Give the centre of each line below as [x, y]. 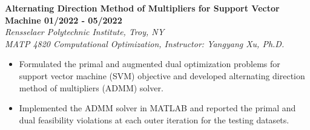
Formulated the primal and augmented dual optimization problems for [150, 64]
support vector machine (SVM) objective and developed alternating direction [162, 75]
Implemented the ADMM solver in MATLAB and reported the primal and [157, 108]
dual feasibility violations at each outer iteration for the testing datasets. [154, 119]
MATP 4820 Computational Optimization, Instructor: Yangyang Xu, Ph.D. [145, 43]
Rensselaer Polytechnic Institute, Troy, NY [85, 32]
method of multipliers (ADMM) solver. [91, 87]
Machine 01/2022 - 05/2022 [64, 20]
